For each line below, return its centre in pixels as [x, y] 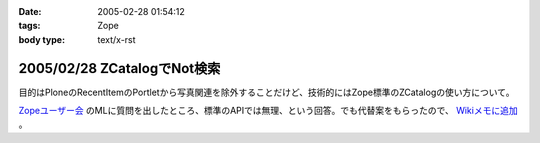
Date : [30, 11]
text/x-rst [116, 39]
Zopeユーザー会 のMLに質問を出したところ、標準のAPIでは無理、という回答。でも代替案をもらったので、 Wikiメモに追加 [268, 111]
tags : [29, 26]
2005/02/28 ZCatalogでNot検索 [119, 68]
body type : [41, 39]
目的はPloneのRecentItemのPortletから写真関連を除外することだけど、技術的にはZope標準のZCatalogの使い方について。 [266, 92]
